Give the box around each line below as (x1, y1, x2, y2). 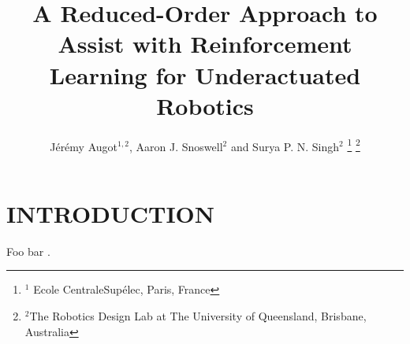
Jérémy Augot (50, 138, 117, 154)
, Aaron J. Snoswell (129, 138, 223, 154)
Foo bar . (6, 242, 50, 259)
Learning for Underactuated (49, 58, 361, 91)
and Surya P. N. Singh (230, 138, 340, 154)
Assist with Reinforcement (58, 28, 352, 60)
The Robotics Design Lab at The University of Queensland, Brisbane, (29, 308, 367, 324)
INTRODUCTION (6, 197, 215, 229)
